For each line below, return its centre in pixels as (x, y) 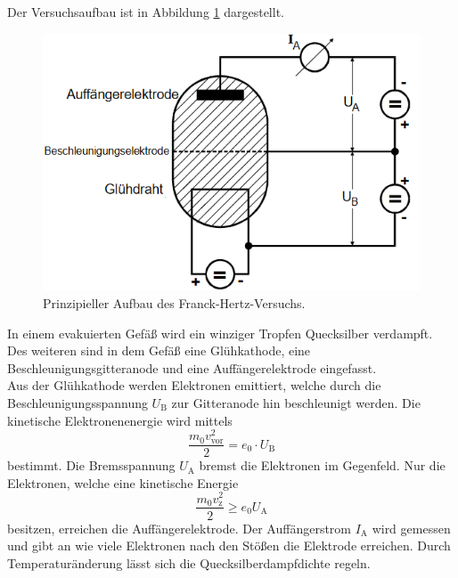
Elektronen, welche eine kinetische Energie (123, 482)
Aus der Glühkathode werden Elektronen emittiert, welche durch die (194, 385)
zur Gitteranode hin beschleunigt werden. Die (296, 402)
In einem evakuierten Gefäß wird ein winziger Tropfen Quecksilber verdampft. (220, 333)
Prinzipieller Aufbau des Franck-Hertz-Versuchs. (174, 302)
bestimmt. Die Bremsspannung (91, 465)
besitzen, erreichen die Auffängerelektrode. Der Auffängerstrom (179, 528)
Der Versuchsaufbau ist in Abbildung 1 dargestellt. (146, 12)
